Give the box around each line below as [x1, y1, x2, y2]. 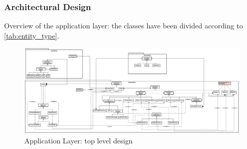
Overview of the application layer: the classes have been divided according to [4, 20, 243, 31]
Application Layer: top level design [24, 135, 133, 145]
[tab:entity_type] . [4, 30, 59, 41]
